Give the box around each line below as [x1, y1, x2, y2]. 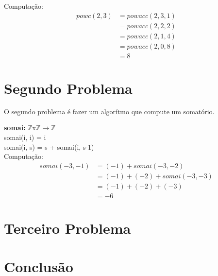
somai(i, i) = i [4, 132, 46, 142]
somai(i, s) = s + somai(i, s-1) [4, 141, 94, 152]
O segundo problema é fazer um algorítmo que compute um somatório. [4, 106, 215, 116]
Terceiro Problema [4, 218, 131, 238]
